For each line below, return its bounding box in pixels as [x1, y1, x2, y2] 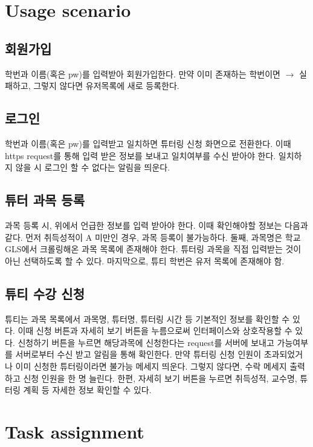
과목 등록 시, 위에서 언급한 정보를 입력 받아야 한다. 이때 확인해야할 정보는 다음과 [5, 218, 308, 231]
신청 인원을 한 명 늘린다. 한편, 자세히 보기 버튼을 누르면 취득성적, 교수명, [23, 371, 297, 384]
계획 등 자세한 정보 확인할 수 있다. [23, 383, 152, 396]
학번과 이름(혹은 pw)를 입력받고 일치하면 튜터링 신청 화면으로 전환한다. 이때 [5, 137, 291, 149]
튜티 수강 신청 [5, 284, 85, 302]
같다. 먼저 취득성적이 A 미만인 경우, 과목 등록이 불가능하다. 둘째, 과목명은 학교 [5, 230, 301, 243]
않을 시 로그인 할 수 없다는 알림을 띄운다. [15, 161, 170, 174]
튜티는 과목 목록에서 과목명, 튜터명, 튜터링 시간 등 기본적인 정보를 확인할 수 [5, 312, 290, 325]
